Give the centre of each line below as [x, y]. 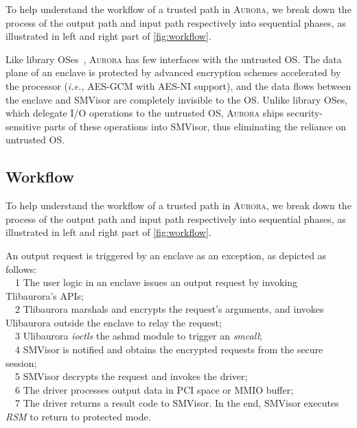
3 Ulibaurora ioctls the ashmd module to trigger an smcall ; [139, 336]
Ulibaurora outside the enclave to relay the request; [114, 322]
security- [305, 113]
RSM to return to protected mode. [78, 417]
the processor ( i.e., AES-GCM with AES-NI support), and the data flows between [178, 85]
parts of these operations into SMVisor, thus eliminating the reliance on [195, 126]
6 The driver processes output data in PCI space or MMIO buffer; [154, 389]
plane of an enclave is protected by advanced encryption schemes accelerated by [173, 72]
